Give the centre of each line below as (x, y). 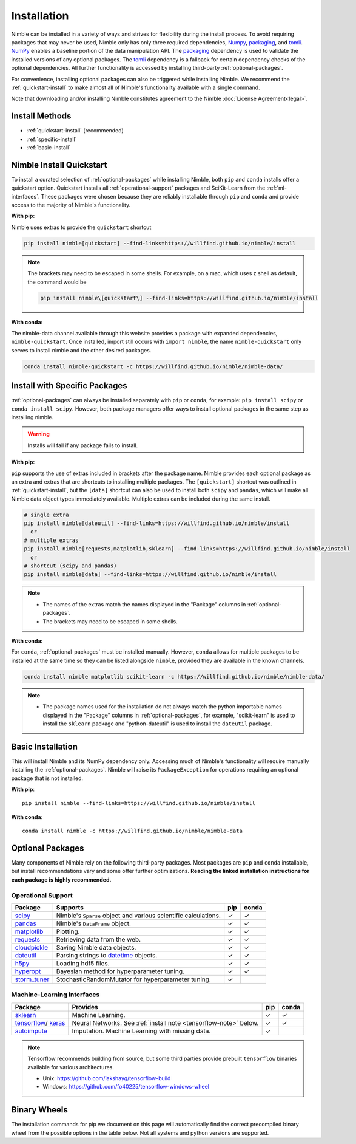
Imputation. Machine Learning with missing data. (141, 1031)
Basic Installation (45, 746)
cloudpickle (32, 947)
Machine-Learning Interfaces (55, 995)
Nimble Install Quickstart (59, 165)
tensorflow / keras (40, 1022)
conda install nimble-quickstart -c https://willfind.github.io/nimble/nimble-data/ (153, 366)
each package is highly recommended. (61, 879)
